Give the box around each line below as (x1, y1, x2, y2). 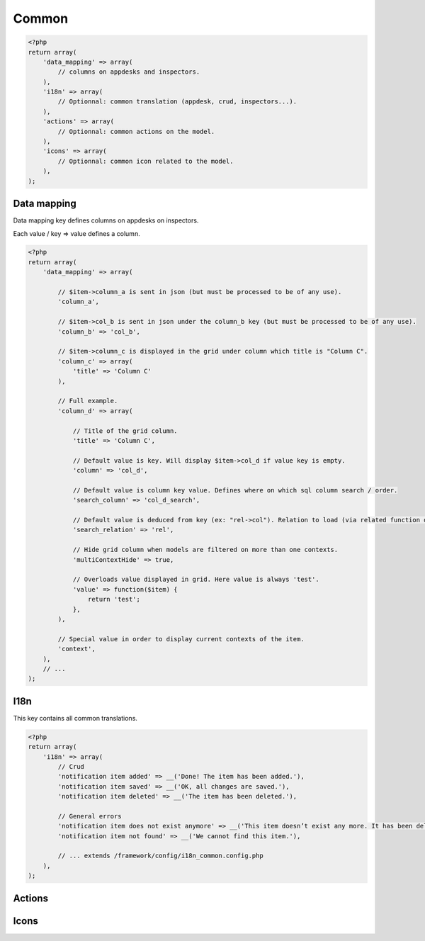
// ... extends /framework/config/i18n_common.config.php (57, 852, 263, 860)
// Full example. (57, 397, 118, 405)
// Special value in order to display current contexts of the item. (57, 635, 305, 643)
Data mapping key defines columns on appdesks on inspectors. (13, 216, 199, 225)
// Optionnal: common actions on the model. (57, 128, 215, 135)
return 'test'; (87, 595, 141, 604)
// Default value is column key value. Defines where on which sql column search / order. (72, 486, 398, 494)
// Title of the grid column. (72, 427, 178, 435)
